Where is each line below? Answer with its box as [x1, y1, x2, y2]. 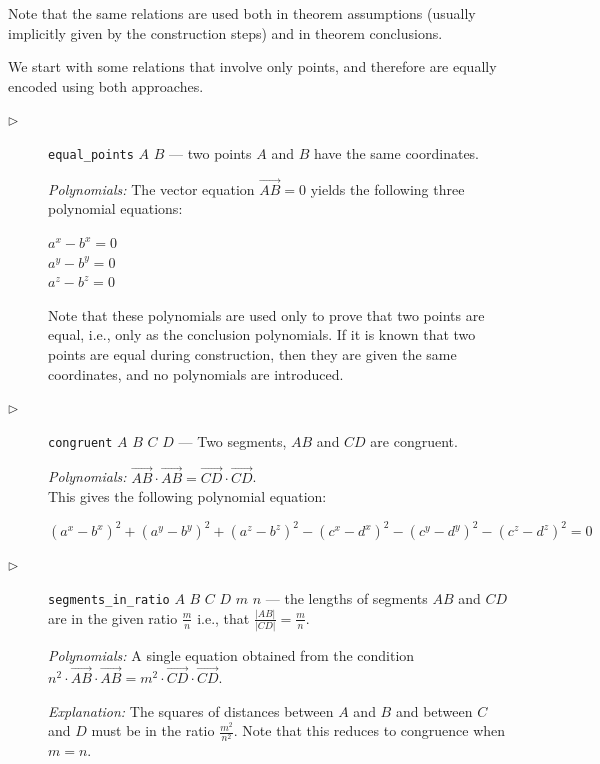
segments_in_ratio [48, 592, 170, 607]
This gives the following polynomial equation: [48, 486, 327, 507]
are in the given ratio [48, 607, 178, 628]
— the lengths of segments [265, 587, 428, 608]
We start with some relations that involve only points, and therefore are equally [8, 56, 497, 77]
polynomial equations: [48, 198, 183, 219]
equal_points [48, 147, 134, 162]
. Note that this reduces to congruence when [233, 720, 506, 741]
